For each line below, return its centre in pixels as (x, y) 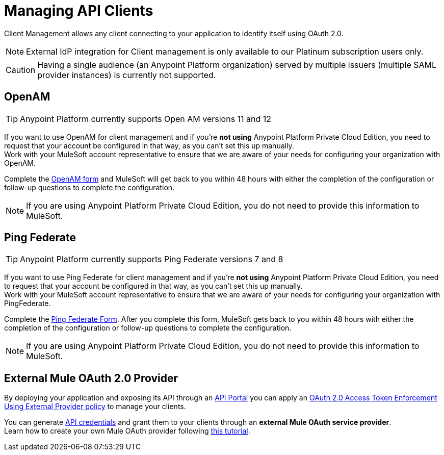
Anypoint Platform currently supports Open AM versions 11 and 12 (146, 119)
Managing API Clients (79, 11)
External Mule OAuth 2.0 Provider (91, 378)
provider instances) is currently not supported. (127, 75)
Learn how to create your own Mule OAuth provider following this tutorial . (127, 431)
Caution (21, 70)
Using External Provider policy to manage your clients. (95, 407)
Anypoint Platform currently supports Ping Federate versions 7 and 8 (152, 259)
